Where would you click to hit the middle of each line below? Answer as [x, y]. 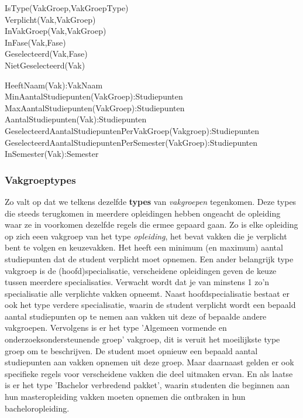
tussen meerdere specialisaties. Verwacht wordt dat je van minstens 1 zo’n [137, 282]
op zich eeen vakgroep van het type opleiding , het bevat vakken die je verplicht [146, 236]
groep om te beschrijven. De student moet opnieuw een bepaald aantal [131, 350]
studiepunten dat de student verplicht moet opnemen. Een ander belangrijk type [149, 258]
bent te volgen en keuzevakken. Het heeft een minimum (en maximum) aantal [144, 247]
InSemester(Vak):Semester [52, 154]
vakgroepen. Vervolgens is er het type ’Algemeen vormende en [116, 328]
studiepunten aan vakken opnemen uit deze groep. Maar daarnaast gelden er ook [149, 362]
